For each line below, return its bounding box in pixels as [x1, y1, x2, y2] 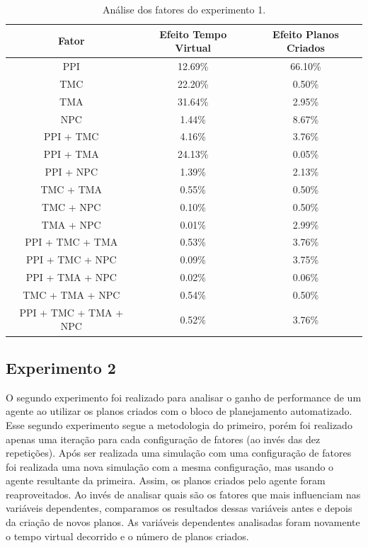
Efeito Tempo [159, 26, 227, 41]
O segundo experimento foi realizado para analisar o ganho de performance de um [6, 389, 362, 404]
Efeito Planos [272, 26, 339, 41]
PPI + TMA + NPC [25, 270, 117, 285]
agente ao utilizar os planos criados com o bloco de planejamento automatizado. [6, 404, 352, 418]
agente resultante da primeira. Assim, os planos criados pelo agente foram [6, 473, 326, 488]
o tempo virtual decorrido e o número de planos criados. [6, 528, 249, 543]
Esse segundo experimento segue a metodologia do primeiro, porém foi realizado [6, 417, 352, 432]
